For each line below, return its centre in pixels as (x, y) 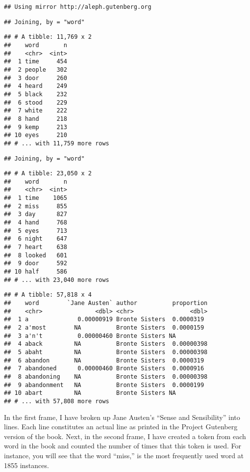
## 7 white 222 (36, 111)
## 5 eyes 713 (36, 231)
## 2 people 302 (36, 69)
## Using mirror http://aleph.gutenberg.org (78, 7)
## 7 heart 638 (36, 247)
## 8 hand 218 (36, 119)
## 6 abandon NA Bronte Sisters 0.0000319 (104, 360)
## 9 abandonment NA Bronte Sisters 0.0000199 (104, 385)
